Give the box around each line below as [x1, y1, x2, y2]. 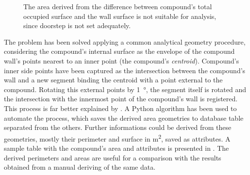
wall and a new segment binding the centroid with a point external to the [4, 75, 223, 85]
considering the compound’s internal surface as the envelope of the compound [4, 46, 235, 56]
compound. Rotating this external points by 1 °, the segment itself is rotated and [4, 84, 247, 94]
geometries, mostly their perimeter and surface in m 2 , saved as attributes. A [4, 132, 231, 143]
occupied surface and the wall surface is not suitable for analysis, [23, 11, 217, 21]
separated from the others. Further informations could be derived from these [4, 122, 232, 132]
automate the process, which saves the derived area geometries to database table [4, 112, 244, 123]
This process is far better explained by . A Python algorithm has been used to [4, 103, 237, 113]
